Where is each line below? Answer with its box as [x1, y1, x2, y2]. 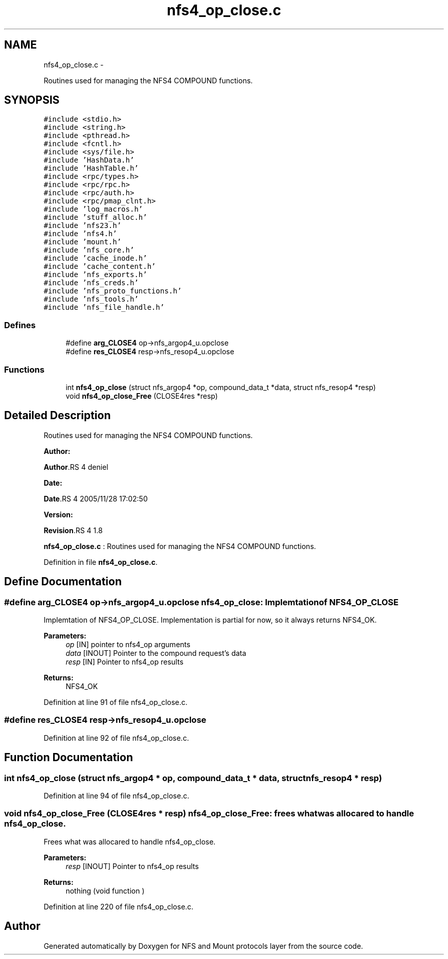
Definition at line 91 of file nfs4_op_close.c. [43, 698, 188, 706]
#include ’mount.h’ [43, 238, 122, 246]
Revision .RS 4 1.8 [43, 526, 103, 535]
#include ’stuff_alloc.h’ [43, 213, 147, 222]
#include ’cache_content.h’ [43, 262, 156, 271]
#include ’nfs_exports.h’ [43, 270, 147, 279]
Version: [43, 510, 73, 519]
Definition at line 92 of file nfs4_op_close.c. [43, 733, 189, 742]
